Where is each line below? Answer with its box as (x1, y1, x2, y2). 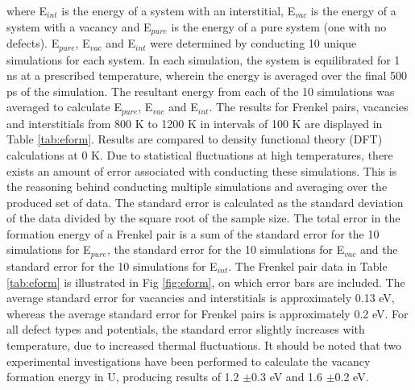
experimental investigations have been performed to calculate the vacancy (6, 352, 371, 369)
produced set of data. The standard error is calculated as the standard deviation (6, 193, 404, 210)
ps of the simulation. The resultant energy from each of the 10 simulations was (6, 82, 395, 99)
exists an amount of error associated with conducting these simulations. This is (6, 162, 397, 179)
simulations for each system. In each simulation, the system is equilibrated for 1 (6, 51, 400, 68)
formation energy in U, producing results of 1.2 (6, 368, 239, 385)
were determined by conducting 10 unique (150, 35, 357, 52)
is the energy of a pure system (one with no (171, 18, 387, 35)
